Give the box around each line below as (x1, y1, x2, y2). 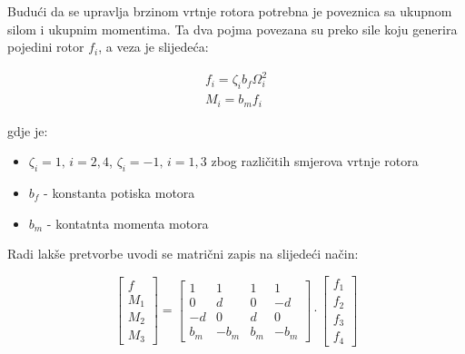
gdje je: (7, 121, 48, 140)
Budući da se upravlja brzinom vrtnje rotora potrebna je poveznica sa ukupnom (7, 2, 452, 20)
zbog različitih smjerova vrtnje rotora (211, 152, 419, 171)
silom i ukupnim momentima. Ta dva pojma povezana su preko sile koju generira (7, 19, 458, 38)
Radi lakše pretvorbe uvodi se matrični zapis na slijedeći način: (7, 244, 359, 263)
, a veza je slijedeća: (98, 37, 209, 56)
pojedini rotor (7, 37, 84, 56)
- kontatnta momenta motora (46, 213, 209, 232)
